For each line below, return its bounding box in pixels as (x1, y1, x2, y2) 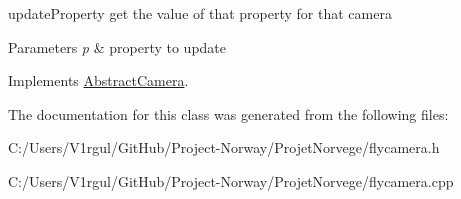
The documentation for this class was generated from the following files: (8, 103, 449, 124)
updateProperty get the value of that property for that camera (8, 3, 392, 23)
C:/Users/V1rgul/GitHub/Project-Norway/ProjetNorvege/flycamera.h (8, 137, 440, 158)
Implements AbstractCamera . (8, 70, 189, 91)
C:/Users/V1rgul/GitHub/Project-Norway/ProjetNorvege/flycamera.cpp (8, 170, 454, 191)
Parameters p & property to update (8, 36, 227, 57)
